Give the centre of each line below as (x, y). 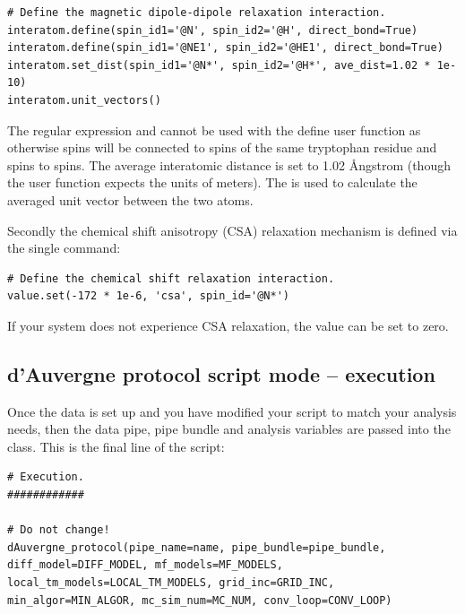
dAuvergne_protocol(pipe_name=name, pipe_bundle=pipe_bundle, (197, 547)
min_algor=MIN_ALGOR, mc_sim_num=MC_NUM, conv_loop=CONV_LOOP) (200, 600)
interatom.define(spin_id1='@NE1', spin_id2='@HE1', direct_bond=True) (225, 48)
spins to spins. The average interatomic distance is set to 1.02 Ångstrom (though (229, 164)
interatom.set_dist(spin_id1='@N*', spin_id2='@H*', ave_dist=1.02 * (219, 65)
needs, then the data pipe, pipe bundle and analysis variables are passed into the (229, 429)
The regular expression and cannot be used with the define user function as (214, 130)
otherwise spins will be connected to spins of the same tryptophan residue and (222, 147)
